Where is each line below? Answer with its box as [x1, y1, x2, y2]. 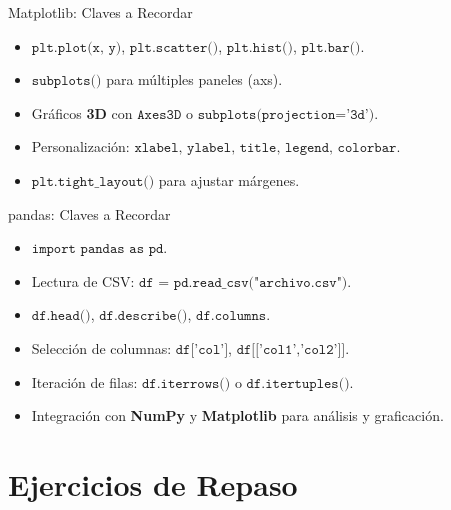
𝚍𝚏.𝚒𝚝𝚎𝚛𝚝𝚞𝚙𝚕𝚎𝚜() [246, 376, 350, 391]
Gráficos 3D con [31, 102, 133, 123]
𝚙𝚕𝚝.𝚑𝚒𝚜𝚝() [226, 40, 293, 55]
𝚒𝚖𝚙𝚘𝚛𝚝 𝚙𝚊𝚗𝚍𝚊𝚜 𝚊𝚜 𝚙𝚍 [31, 242, 164, 257]
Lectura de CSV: [31, 270, 135, 291]
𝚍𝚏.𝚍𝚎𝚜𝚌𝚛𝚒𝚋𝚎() [99, 309, 188, 324]
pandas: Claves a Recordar [8, 203, 171, 224]
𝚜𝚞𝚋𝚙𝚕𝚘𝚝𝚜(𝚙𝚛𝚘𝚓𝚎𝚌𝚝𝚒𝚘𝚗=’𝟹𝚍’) [197, 107, 375, 122]
